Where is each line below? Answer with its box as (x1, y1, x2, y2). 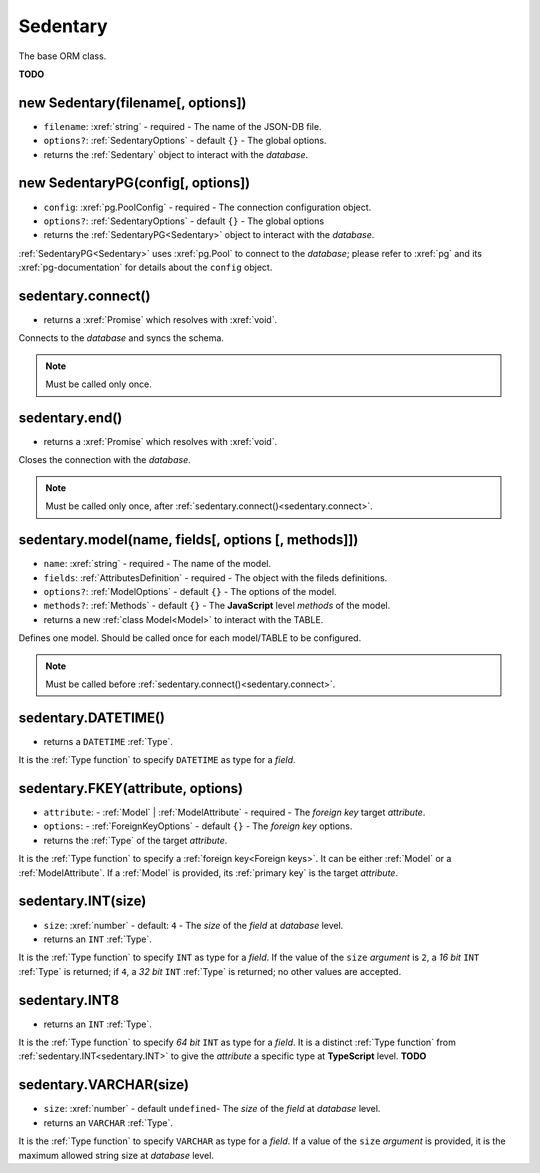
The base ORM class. (18, 50, 107, 62)
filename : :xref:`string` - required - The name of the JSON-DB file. (43, 120, 322, 132)
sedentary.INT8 (18, 991, 120, 1009)
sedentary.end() (18, 409, 123, 426)
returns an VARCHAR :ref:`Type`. (43, 1116, 174, 1129)
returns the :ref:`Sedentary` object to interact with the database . (43, 148, 309, 160)
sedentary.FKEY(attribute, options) (18, 780, 244, 797)
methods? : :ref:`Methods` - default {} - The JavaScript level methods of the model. (43, 600, 391, 612)
